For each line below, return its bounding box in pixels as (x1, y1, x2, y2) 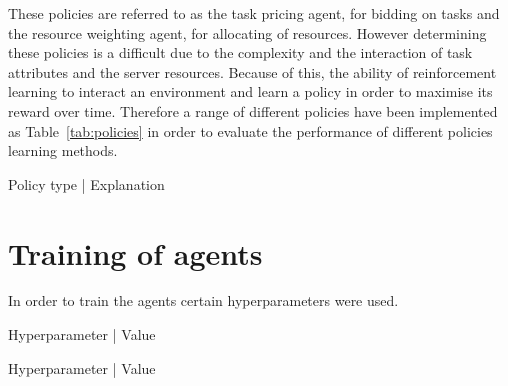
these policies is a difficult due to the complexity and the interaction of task (8, 42, 473, 63)
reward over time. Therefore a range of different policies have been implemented (8, 100, 498, 121)
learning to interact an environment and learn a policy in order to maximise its (8, 81, 493, 102)
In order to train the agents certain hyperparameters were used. (8, 290, 399, 311)
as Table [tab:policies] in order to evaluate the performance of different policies (8, 120, 493, 141)
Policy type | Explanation (8, 173, 165, 194)
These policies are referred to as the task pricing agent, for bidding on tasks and (8, 3, 500, 23)
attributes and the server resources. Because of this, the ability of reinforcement (8, 61, 497, 82)
